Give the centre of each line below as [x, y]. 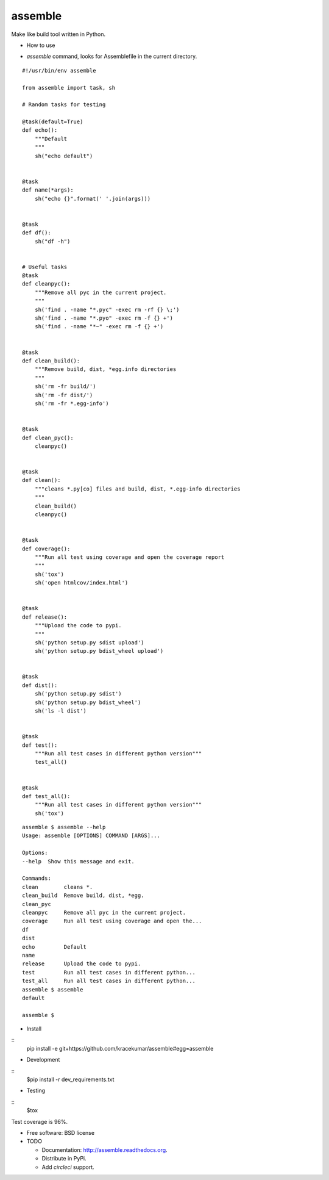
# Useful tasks [45, 267]
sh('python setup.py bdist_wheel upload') [99, 651]
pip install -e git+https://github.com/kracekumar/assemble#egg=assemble [120, 1048]
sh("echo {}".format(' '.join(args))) [93, 199]
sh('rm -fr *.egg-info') [72, 403]
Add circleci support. [68, 1167]
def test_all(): [46, 796]
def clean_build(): [51, 361]
